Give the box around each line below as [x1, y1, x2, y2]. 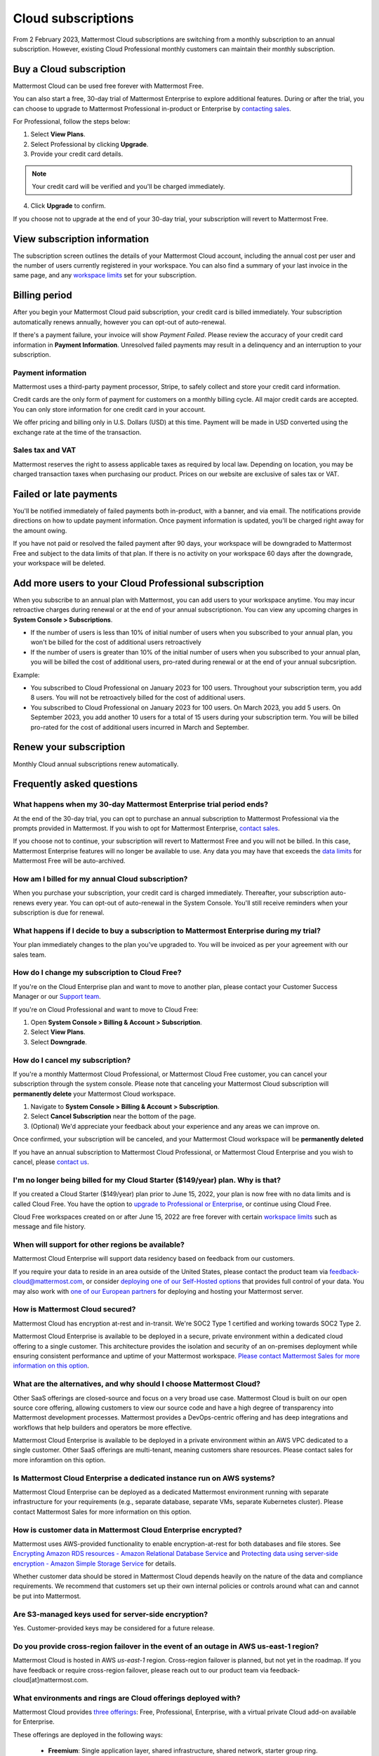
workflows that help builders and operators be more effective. [13, 1423, 192, 1431]
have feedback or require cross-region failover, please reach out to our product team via [13, 1665, 270, 1675]
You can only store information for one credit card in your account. [13, 405, 206, 414]
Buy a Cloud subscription [13, 63, 126, 75]
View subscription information [13, 232, 149, 245]
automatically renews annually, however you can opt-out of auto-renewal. [13, 317, 227, 326]
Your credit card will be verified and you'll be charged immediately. [32, 182, 225, 190]
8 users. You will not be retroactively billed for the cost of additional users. [30, 693, 246, 702]
